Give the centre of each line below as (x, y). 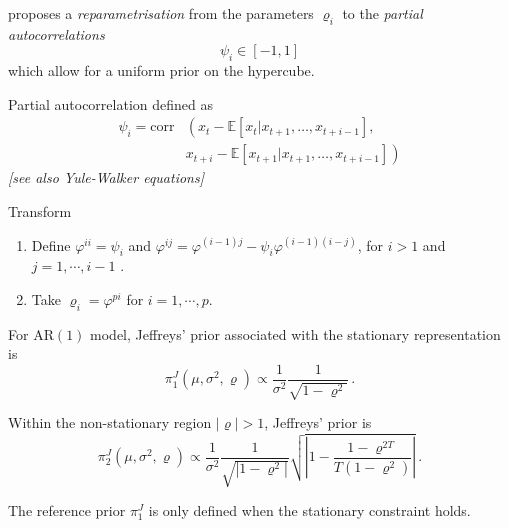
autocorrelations (56, 33)
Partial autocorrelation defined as (110, 103)
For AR (31, 333)
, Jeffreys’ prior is (318, 422)
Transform (40, 211)
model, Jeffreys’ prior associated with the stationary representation (295, 333)
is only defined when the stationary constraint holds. (309, 510)
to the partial (382, 13)
